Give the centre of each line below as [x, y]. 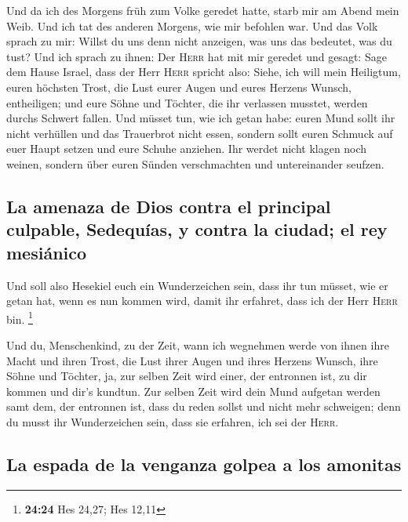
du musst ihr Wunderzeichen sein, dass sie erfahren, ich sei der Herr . [173, 421]
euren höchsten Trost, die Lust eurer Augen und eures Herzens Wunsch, [179, 87]
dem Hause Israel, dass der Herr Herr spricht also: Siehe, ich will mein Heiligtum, [204, 72]
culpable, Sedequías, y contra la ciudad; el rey [197, 229]
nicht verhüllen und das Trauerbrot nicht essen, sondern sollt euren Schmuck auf [200, 133]
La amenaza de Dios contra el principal [169, 206]
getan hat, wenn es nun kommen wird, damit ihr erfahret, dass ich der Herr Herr [202, 301]
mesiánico [47, 252]
